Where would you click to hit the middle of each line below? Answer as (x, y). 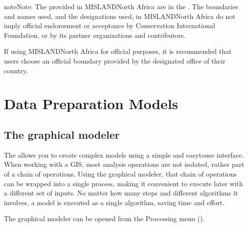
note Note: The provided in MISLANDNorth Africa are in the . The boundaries (121, 6)
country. (16, 70)
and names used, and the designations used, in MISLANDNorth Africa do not (120, 16)
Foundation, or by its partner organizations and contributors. (95, 35)
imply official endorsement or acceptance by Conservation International (110, 25)
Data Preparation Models (91, 104)
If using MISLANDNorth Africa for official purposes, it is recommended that (118, 51)
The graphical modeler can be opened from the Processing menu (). (104, 219)
